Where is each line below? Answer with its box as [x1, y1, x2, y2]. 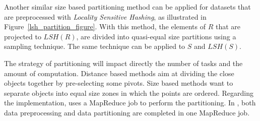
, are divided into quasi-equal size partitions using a [76, 31, 236, 41]
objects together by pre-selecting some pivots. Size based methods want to [4, 78, 233, 88]
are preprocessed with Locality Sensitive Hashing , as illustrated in [4, 11, 207, 22]
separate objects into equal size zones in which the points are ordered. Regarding [4, 87, 254, 98]
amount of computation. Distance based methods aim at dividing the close [4, 68, 234, 78]
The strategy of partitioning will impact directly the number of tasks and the [4, 57, 243, 68]
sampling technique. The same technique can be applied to [4, 41, 185, 51]
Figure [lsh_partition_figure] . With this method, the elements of [4, 21, 206, 32]
